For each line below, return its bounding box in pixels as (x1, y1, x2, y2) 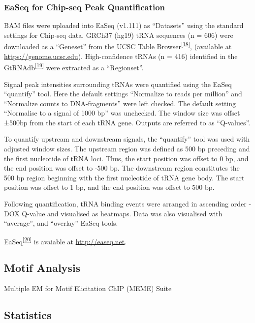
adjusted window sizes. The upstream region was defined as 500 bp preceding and (4, 144, 250, 154)
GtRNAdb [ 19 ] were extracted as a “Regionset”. (4, 61, 144, 72)
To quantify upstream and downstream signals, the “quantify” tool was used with (4, 134, 250, 144)
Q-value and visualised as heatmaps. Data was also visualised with (22, 208, 223, 218)
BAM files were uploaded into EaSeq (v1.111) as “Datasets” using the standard (4, 20, 244, 30)
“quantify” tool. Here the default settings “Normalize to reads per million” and (4, 88, 242, 99)
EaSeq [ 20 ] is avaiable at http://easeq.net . (4, 235, 127, 246)
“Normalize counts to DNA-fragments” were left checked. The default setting (4, 98, 236, 108)
